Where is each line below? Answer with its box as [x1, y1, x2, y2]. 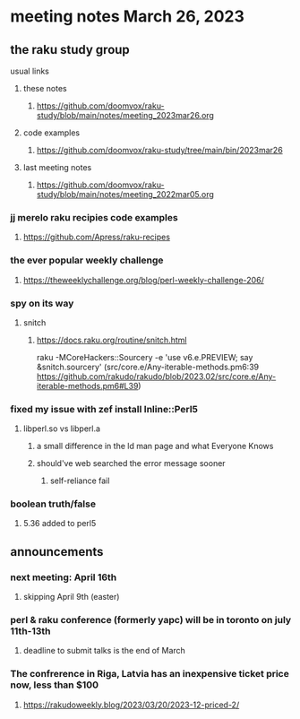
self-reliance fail [49, 475, 110, 486]
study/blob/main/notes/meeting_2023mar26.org [36, 110, 214, 120]
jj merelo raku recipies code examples [10, 211, 178, 223]
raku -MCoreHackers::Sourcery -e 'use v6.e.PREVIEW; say [36, 351, 253, 362]
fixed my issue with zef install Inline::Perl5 [10, 403, 199, 415]
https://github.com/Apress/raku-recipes [22, 231, 171, 243]
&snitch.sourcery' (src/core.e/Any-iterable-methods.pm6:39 [36, 361, 259, 372]
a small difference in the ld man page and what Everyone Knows [36, 441, 274, 452]
